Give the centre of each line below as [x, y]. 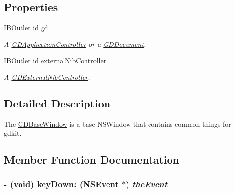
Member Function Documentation [92, 160]
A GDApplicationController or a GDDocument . [75, 44]
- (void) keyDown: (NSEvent [61, 183]
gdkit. [13, 133]
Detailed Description [57, 103]
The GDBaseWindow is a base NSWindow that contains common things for [117, 123]
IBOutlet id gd [26, 28]
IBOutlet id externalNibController [55, 60]
